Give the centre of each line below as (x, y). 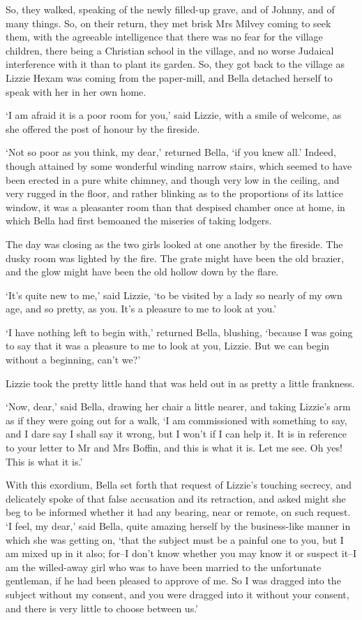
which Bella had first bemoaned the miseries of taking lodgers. (139, 221)
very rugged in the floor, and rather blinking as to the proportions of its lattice (174, 193)
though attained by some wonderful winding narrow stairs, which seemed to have (179, 165)
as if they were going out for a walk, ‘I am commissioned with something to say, (176, 420)
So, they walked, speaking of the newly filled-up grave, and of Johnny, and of (170, 9)
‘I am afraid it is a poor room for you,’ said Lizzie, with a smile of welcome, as (174, 115)
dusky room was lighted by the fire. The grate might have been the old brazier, (175, 258)
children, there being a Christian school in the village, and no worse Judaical (170, 50)
